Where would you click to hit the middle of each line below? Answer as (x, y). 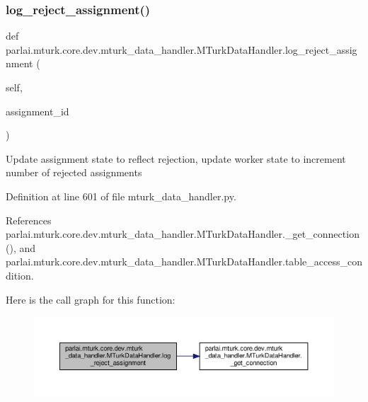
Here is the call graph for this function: (91, 299)
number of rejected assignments (74, 172)
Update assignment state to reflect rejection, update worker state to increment (176, 158)
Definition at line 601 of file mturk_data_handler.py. (121, 196)
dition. (20, 275)
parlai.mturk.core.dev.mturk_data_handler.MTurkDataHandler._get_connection (183, 234)
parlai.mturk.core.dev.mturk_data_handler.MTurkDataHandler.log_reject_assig (182, 49)
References (29, 220)
